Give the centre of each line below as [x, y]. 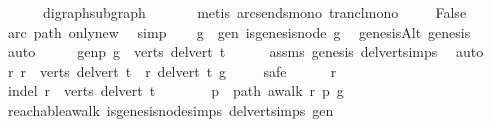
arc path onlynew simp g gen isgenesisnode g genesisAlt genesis [239, 31]
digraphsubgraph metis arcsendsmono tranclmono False [254, 12]
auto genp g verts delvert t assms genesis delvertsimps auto [245, 51]
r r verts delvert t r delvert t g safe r [172, 70]
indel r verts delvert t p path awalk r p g [175, 90]
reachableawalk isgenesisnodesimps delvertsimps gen [170, 109]
